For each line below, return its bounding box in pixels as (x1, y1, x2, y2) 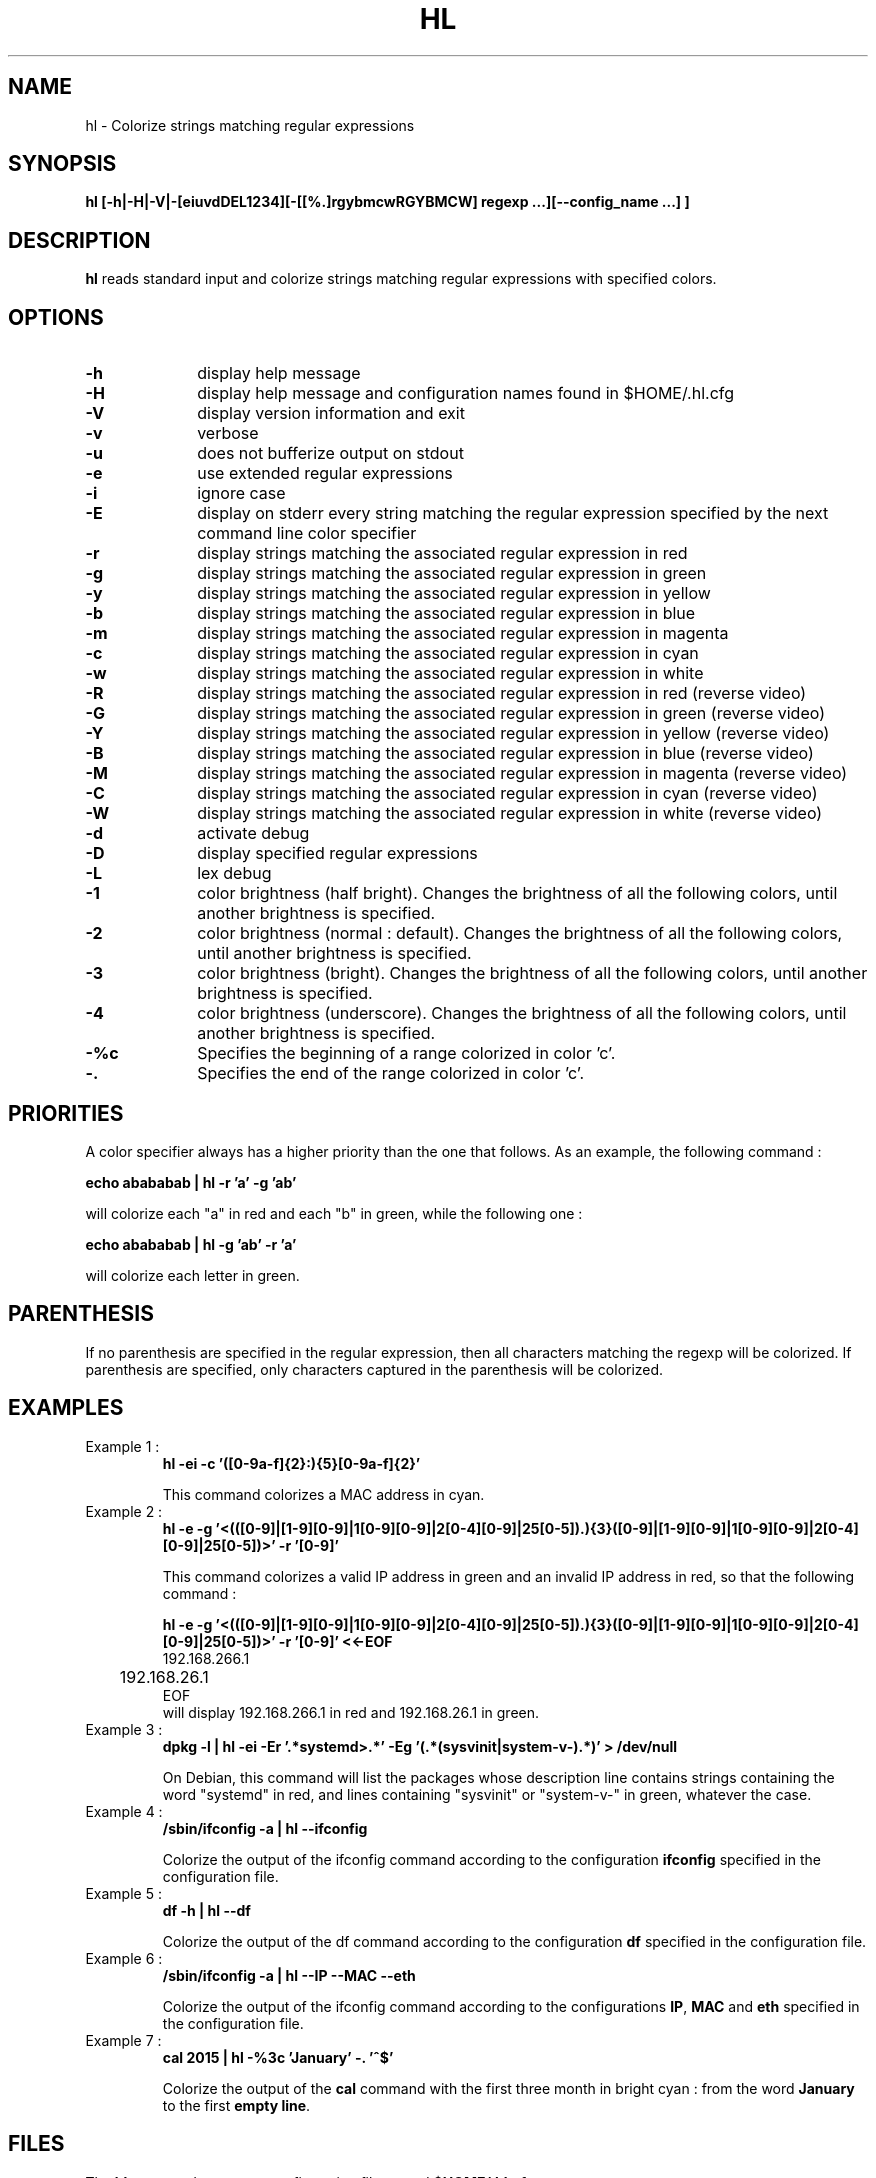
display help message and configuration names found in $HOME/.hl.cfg (197, 383, 735, 404)
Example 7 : (85, 2031, 162, 2049)
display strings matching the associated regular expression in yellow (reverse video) (197, 723, 830, 744)
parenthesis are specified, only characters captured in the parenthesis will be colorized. (85, 1360, 664, 1378)
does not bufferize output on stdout (197, 443, 464, 464)
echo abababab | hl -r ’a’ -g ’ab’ (85, 1173, 297, 1191)
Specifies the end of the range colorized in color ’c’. (197, 1063, 585, 1084)
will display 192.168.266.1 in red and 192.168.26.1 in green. (162, 1703, 540, 1721)
